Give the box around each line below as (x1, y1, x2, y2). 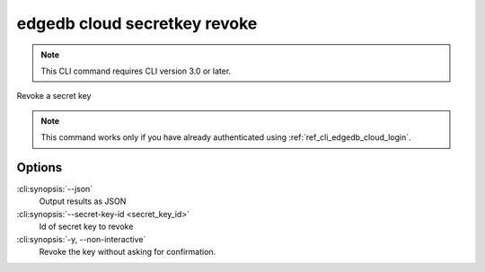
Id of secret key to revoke (39, 221, 134, 233)
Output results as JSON (39, 196, 127, 206)
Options (16, 160, 63, 175)
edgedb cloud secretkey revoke (16, 13, 258, 33)
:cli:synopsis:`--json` (16, 184, 93, 195)
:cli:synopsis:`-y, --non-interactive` (16, 233, 146, 244)
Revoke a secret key (16, 91, 92, 101)
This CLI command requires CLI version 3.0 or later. (40, 66, 232, 76)
